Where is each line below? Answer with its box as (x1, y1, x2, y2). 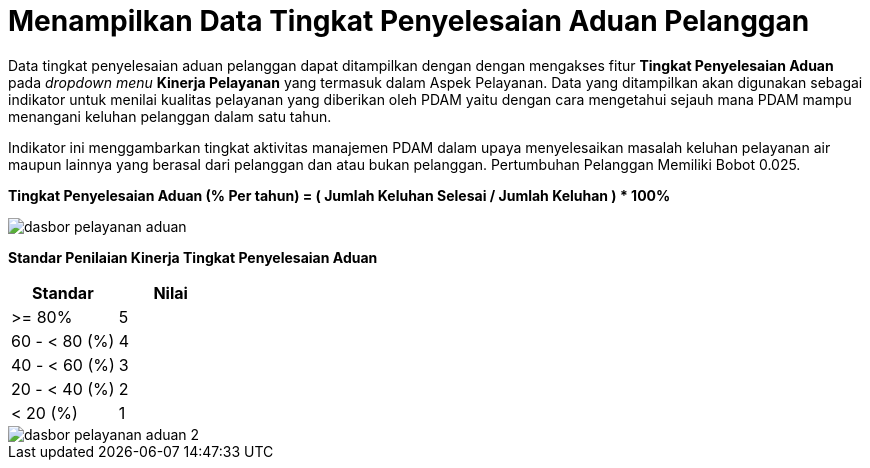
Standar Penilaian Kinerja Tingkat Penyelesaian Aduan (8, 248, 378, 266)
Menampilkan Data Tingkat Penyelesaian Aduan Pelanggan (8, 4, 810, 38)
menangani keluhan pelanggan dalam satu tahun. (8, 107, 332, 125)
